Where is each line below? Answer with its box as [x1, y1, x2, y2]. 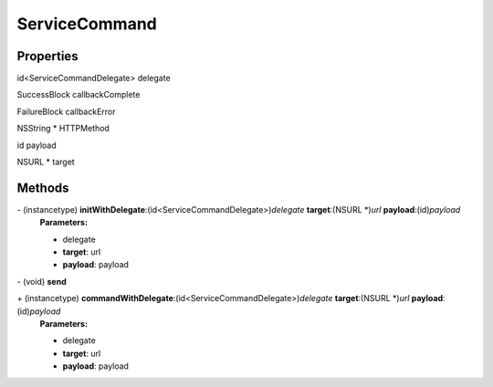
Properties [16, 48, 79, 64]
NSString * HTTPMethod [16, 123, 110, 134]
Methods [16, 180, 69, 195]
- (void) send [16, 276, 68, 287]
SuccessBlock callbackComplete [16, 89, 141, 100]
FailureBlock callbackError [16, 106, 116, 117]
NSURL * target [16, 156, 75, 168]
